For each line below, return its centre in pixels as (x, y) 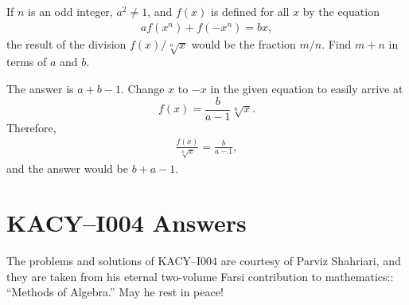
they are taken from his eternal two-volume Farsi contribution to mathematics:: (200, 276)
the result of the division (66, 43)
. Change (142, 88)
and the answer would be (67, 168)
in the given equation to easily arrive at (307, 88)
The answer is (40, 88)
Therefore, (31, 127)
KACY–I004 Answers (127, 223)
